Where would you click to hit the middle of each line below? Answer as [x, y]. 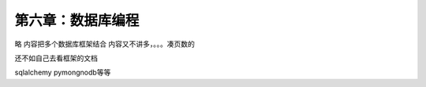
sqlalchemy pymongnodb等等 [63, 72]
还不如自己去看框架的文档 [56, 58]
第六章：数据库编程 [77, 20]
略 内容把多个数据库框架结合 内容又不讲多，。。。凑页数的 [105, 44]
